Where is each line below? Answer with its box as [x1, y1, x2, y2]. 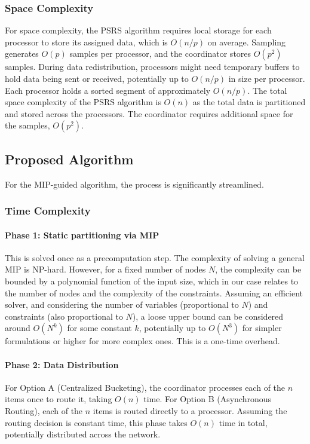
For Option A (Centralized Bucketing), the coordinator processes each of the [5, 381, 286, 393]
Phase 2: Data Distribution [5, 358, 119, 370]
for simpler [242, 321, 282, 334]
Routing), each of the [5, 404, 83, 417]
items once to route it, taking [5, 393, 112, 405]
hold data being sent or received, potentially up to [5, 72, 189, 84]
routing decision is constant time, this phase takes [5, 416, 188, 428]
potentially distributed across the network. [5, 428, 161, 440]
